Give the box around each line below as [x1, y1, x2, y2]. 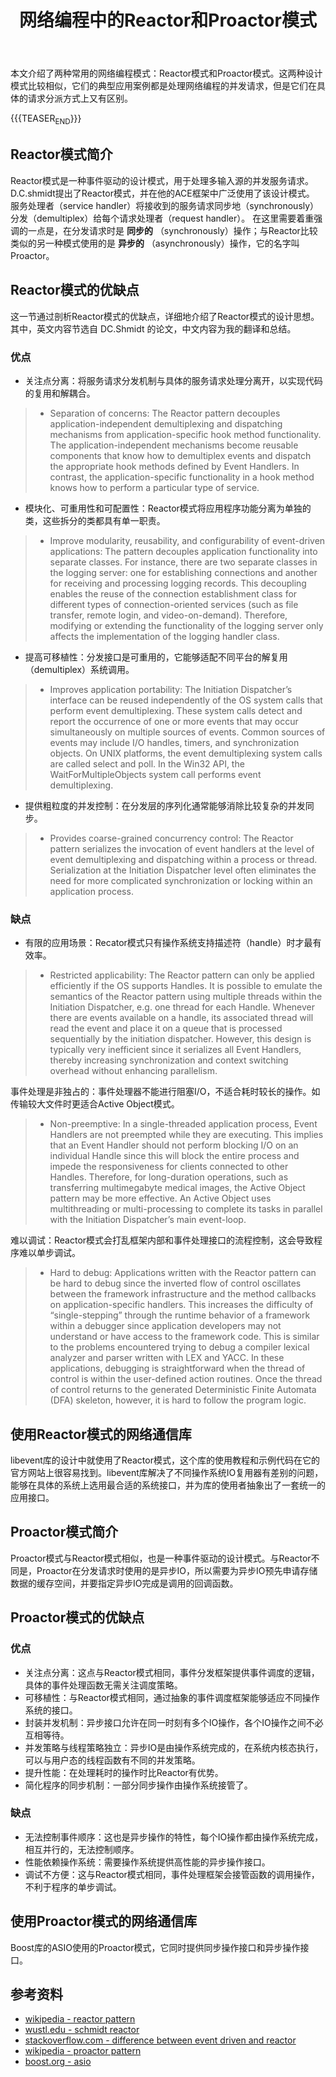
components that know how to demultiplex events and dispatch [49, 449, 312, 461]
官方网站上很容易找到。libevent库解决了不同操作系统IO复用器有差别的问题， [10, 1467, 324, 1479]
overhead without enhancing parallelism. [49, 1065, 218, 1077]
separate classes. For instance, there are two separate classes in [49, 556, 318, 568]
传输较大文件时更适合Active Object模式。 [10, 1098, 180, 1110]
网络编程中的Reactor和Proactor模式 [19, 9, 317, 32]
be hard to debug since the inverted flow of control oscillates [49, 1277, 302, 1290]
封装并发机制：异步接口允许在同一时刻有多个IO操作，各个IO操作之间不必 [24, 1716, 324, 1728]
